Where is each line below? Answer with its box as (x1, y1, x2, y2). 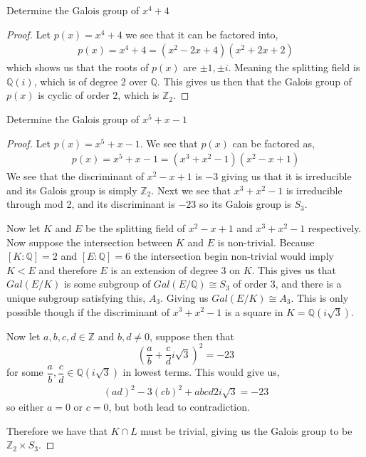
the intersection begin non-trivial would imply (133, 248, 334, 263)
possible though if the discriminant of (6, 304, 169, 319)
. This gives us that (251, 262, 337, 277)
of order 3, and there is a (233, 276, 342, 291)
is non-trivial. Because (217, 234, 315, 249)
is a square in (224, 304, 283, 319)
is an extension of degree (110, 262, 218, 277)
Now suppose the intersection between (6, 234, 173, 249)
